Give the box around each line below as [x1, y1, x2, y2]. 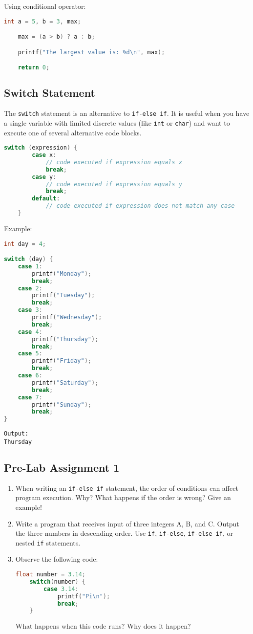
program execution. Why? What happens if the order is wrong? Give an [15, 492, 231, 503]
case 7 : [18, 394, 42, 401]
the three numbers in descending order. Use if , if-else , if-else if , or [15, 528, 233, 538]
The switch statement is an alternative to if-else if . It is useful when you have [4, 108, 250, 118]
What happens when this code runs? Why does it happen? [15, 621, 191, 631]
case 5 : [18, 350, 42, 357]
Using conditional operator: [4, 1, 86, 11]
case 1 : [18, 262, 42, 270]
